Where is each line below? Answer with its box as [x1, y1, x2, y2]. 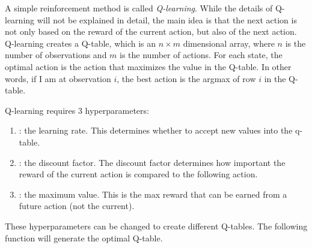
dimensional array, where [183, 37, 275, 49]
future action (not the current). [19, 199, 135, 212]
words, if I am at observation [5, 72, 111, 84]
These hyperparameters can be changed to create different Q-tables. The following [5, 219, 308, 232]
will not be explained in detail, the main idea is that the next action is [37, 13, 297, 26]
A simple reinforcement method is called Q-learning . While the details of [5, 2, 273, 14]
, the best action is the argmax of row [117, 72, 256, 84]
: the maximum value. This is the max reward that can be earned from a [19, 187, 287, 200]
